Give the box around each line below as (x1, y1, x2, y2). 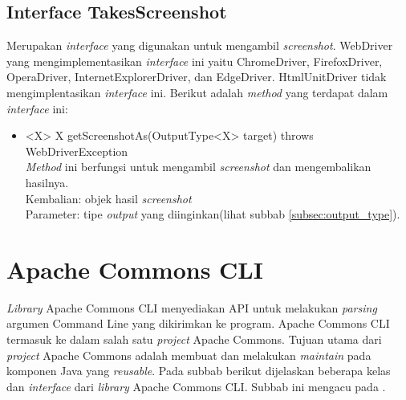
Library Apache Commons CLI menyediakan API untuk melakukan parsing (6, 299, 377, 316)
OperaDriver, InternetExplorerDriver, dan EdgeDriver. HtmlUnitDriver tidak (6, 68, 387, 85)
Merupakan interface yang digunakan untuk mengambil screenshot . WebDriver (6, 37, 393, 54)
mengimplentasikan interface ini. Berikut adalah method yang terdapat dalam (6, 84, 388, 100)
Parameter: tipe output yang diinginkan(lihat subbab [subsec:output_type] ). (25, 206, 400, 222)
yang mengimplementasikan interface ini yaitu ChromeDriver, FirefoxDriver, (6, 52, 383, 69)
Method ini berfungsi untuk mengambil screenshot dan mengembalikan (25, 158, 371, 175)
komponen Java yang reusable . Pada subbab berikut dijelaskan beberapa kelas (6, 362, 391, 379)
